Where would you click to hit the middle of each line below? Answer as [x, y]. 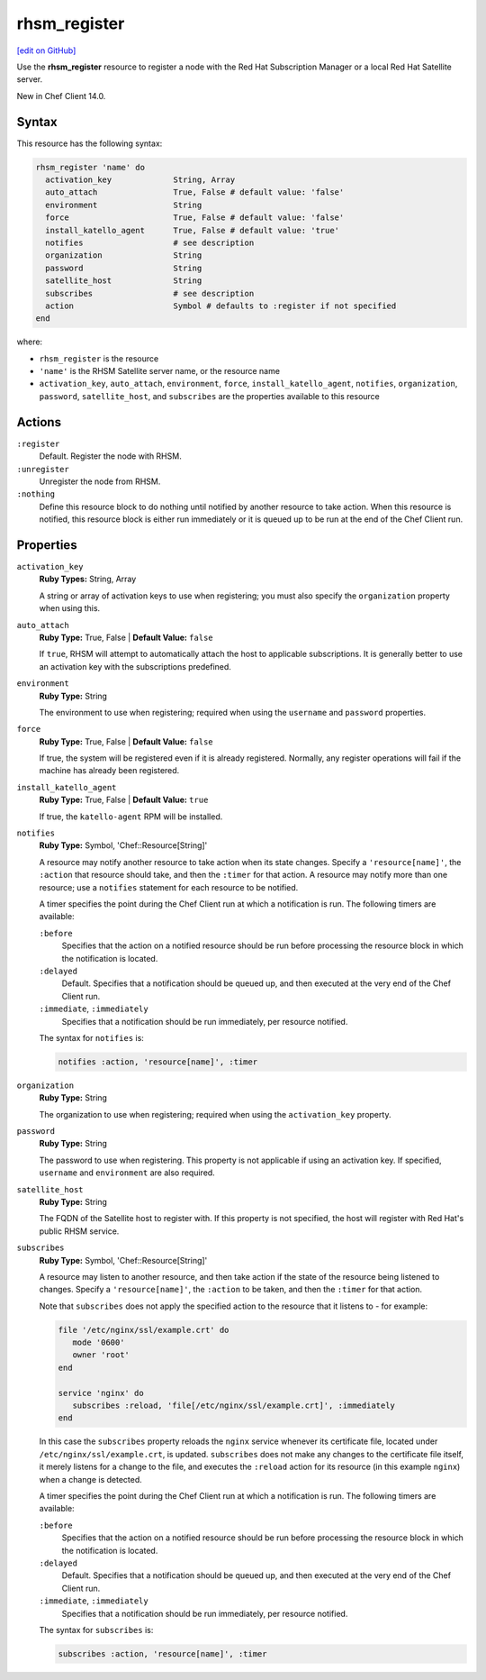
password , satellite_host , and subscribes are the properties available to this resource [209, 396]
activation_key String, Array [140, 180]
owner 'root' [101, 1355]
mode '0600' [99, 1342]
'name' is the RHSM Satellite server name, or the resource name [160, 371]
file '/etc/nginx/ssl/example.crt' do [144, 1330]
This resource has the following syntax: [90, 143]
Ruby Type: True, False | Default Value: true [124, 800]
